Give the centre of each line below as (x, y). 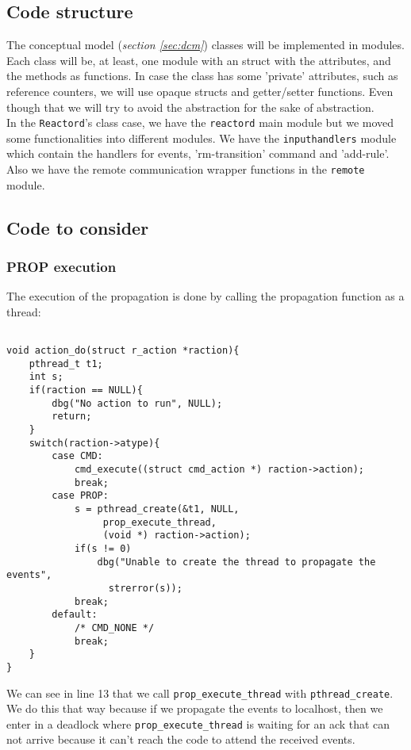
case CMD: (77, 456)
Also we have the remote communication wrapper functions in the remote (186, 169)
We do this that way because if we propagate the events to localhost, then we (195, 708)
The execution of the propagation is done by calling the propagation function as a (205, 296)
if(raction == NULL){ (86, 390)
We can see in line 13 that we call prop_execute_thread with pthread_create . (200, 693)
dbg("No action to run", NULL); (137, 403)
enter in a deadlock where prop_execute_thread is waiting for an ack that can (198, 723)
